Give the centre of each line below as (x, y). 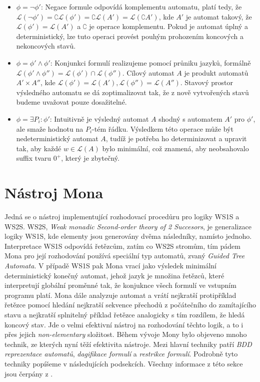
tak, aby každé (39, 148)
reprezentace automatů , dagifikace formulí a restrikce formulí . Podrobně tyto (121, 354)
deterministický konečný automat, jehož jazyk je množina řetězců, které (114, 275)
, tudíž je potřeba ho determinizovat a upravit (176, 138)
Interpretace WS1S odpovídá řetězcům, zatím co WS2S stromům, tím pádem (122, 246)
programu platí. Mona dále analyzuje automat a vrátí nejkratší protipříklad (120, 295)
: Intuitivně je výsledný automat (99, 118)
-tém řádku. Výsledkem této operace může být (163, 128)
